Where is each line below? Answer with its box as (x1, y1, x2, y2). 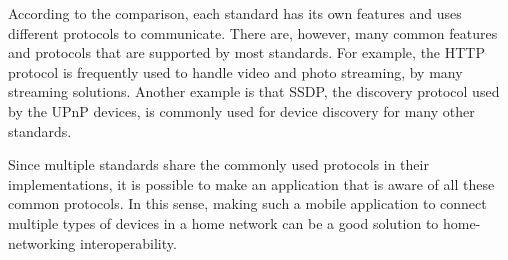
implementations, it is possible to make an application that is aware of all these (8, 173, 495, 194)
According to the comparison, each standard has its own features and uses (8, 3, 462, 23)
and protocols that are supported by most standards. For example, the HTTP (8, 42, 485, 63)
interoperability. (79, 232, 177, 253)
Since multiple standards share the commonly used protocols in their (8, 154, 429, 175)
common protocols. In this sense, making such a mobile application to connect (8, 193, 487, 214)
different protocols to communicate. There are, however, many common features (8, 22, 498, 43)
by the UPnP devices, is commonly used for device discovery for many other (8, 100, 475, 121)
